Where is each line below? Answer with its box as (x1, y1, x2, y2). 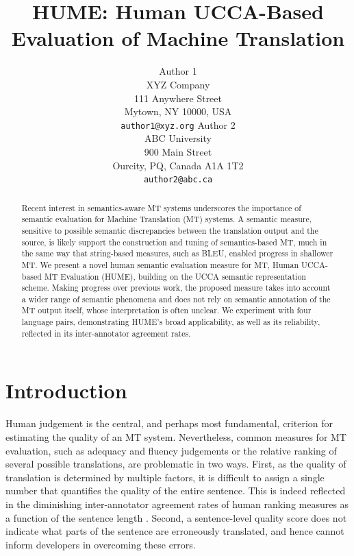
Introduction (5, 376, 127, 404)
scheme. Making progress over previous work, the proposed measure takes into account (21, 282, 331, 293)
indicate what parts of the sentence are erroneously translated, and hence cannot (5, 524, 344, 538)
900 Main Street (144, 144, 212, 158)
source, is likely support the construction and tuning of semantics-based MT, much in (21, 236, 327, 247)
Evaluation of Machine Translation (11, 24, 345, 52)
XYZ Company (146, 77, 210, 91)
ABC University (144, 131, 212, 145)
